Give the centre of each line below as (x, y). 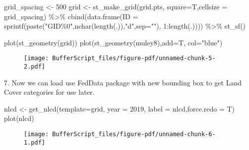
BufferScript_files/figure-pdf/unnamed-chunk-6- (134, 134)
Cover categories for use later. (49, 92)
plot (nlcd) (19, 118)
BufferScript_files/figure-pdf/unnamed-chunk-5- (134, 58)
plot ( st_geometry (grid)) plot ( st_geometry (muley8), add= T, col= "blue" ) (113, 42)
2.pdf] (34, 67)
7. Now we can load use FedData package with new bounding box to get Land (123, 82)
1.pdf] (34, 142)
